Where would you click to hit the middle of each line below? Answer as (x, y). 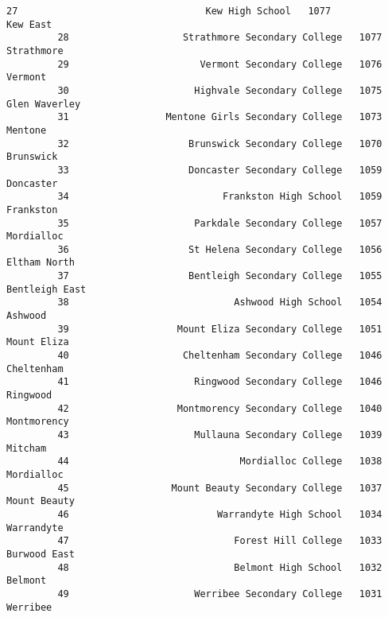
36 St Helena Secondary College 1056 (220, 249)
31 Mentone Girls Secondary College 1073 (220, 117)
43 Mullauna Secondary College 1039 (220, 435)
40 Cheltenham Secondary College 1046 (220, 356)
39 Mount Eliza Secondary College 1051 (220, 329)
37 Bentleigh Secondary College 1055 (220, 276)
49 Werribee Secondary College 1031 (220, 594)
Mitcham (27, 448)
